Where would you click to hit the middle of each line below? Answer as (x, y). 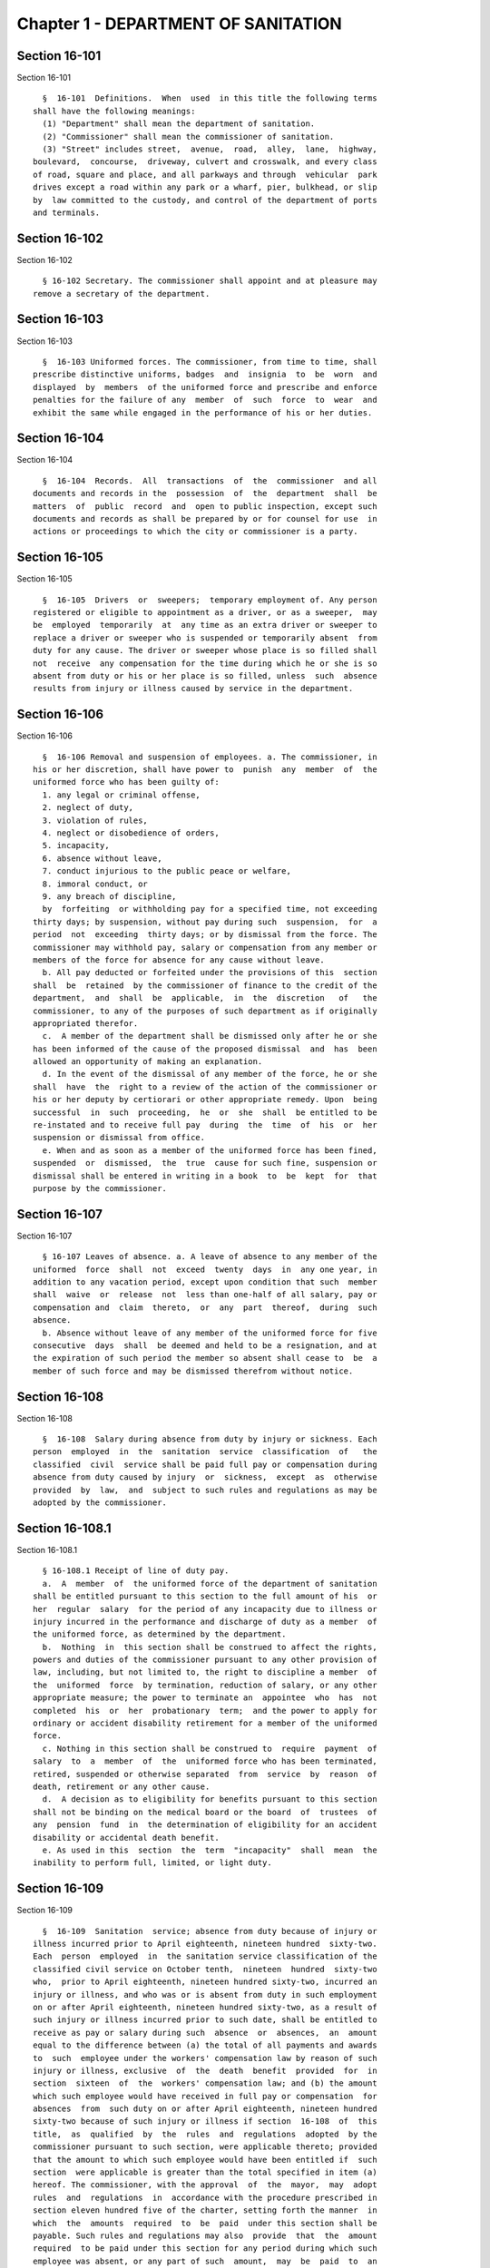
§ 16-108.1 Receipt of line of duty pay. (136, 1571)
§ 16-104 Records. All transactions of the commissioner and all (210, 480)
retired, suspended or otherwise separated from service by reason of (205, 1774)
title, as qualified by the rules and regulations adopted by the (205, 2134)
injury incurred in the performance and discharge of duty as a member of (205, 1621)
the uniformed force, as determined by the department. (160, 1634)
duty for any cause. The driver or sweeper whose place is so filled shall (205, 650)
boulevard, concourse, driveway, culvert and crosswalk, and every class (205, 162)
